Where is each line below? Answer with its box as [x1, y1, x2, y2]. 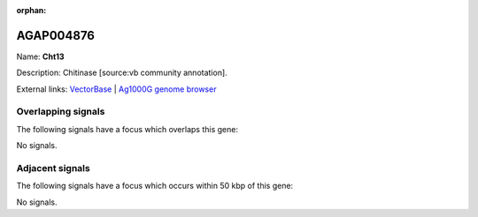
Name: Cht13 [16, 51, 66, 62]
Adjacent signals [16, 161, 90, 174]
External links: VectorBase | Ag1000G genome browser [16, 84, 217, 94]
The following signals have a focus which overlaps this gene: [16, 123, 239, 134]
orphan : [16, 5, 47, 15]
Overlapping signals [16, 106, 105, 118]
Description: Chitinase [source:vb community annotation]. [16, 67, 227, 79]
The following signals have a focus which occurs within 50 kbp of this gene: [16, 181, 294, 191]
